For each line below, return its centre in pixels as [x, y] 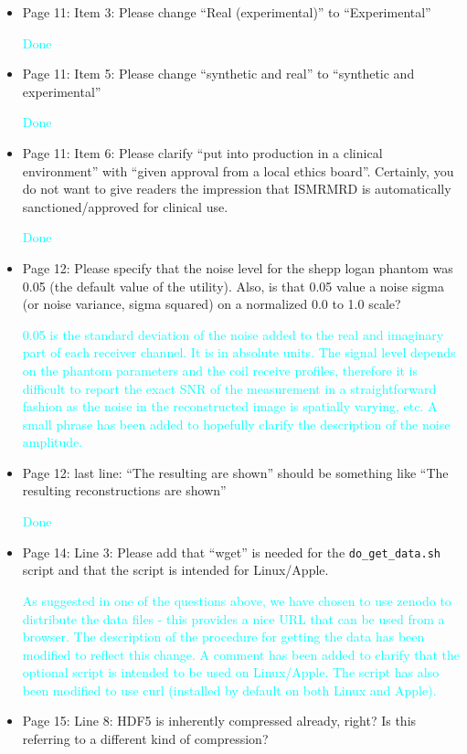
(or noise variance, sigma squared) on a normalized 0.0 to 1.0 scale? [212, 304]
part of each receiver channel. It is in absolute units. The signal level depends [239, 352]
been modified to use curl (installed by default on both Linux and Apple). [229, 690]
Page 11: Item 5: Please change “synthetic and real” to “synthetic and [218, 74]
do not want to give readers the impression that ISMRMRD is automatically [237, 189]
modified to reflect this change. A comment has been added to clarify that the [241, 654]
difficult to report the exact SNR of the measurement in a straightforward [229, 388]
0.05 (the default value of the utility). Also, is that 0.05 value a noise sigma [233, 286]
